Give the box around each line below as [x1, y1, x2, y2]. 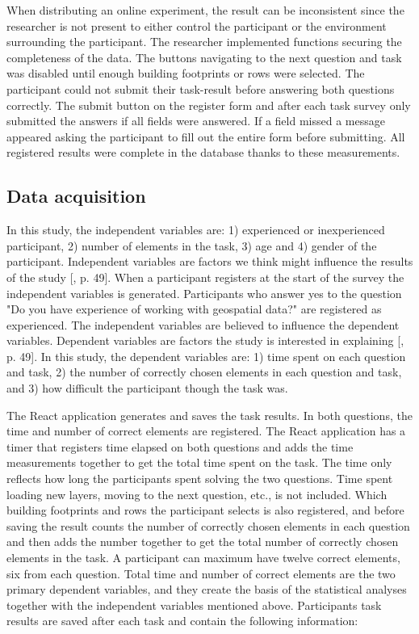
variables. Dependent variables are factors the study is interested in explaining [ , [6, 332, 404, 349]
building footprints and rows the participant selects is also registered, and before [6, 502, 404, 519]
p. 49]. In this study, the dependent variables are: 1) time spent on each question [6, 347, 406, 364]
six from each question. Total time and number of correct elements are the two [6, 565, 396, 582]
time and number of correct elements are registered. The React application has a [6, 422, 406, 439]
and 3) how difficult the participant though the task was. [6, 380, 288, 397]
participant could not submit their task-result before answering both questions [6, 80, 395, 97]
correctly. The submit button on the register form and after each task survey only [6, 96, 411, 113]
